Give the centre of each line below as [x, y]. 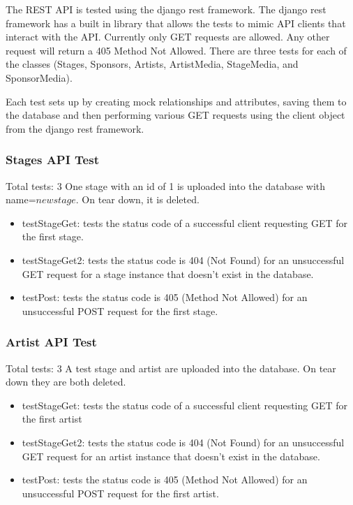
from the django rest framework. [75, 128]
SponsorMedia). [39, 77]
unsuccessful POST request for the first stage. [120, 310]
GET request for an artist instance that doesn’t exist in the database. [171, 456]
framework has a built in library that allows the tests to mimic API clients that [176, 23]
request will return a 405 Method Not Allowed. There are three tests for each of [176, 50]
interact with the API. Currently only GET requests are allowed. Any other [168, 37]
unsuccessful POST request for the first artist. [120, 493]
